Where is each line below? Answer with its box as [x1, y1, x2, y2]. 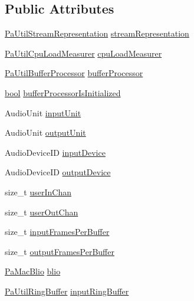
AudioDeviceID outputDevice [5, 166, 111, 178]
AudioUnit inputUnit [5, 106, 81, 119]
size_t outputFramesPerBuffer [5, 245, 114, 257]
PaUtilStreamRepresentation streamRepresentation [5, 27, 189, 40]
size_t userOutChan [5, 205, 78, 218]
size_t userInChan [5, 185, 71, 198]
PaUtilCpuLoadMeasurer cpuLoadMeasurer [5, 47, 162, 59]
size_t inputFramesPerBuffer [5, 225, 110, 238]
